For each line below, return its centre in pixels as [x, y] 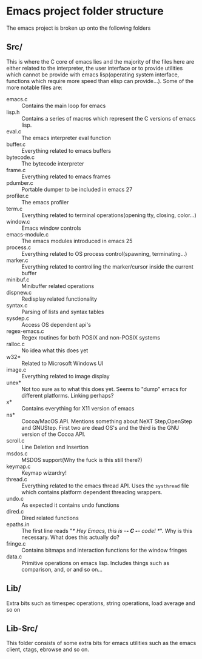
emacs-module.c [28, 234]
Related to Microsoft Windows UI [62, 363]
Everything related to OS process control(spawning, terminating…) [104, 253]
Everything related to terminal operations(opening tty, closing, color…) [109, 215]
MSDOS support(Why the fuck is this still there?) [82, 460]
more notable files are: [34, 87]
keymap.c [19, 466]
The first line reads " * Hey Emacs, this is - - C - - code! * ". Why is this [107, 530]
